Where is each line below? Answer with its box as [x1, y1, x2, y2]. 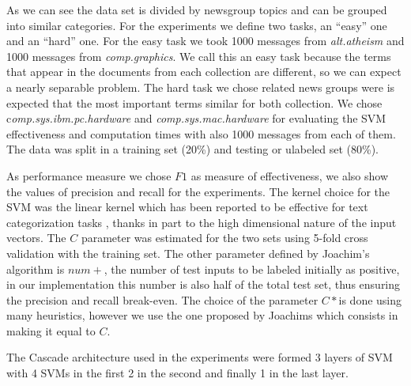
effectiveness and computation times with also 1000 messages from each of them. [6, 125, 396, 142]
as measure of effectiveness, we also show [190, 167, 388, 184]
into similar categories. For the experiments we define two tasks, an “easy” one [6, 17, 387, 33]
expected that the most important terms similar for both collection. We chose [6, 94, 383, 111]
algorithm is [6, 260, 65, 277]
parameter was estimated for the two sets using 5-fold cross [81, 229, 368, 246]
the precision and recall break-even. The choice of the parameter [6, 291, 319, 308]
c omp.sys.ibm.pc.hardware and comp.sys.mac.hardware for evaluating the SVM [6, 110, 386, 127]
